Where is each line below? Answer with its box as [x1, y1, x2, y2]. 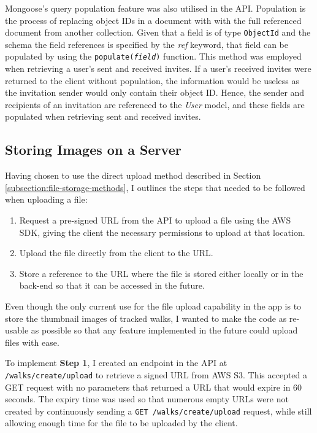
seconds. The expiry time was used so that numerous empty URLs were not [5, 392, 289, 405]
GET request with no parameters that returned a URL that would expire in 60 [5, 380, 302, 393]
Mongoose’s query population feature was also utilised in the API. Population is [5, 2, 306, 14]
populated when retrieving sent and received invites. [5, 110, 201, 123]
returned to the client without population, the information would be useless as [5, 74, 299, 87]
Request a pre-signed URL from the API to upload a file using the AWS [19, 214, 291, 227]
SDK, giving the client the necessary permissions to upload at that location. [19, 225, 305, 238]
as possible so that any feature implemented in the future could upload [31, 324, 298, 337]
